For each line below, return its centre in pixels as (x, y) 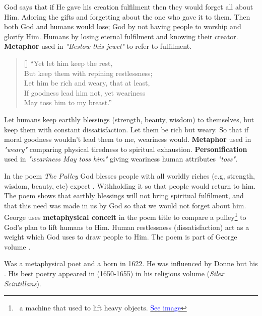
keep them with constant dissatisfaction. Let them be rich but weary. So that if (126, 129)
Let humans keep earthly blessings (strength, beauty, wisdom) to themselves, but (129, 119)
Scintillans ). (23, 283)
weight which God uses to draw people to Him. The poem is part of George (121, 237)
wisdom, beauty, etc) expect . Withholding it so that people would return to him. (130, 185)
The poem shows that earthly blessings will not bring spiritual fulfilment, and (124, 195)
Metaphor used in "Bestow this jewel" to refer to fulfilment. (98, 46)
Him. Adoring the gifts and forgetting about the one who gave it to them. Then (127, 16)
